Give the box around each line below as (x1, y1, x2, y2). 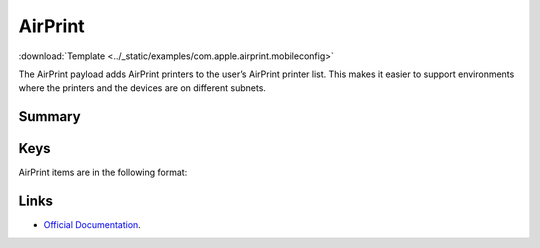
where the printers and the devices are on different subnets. (18, 82, 267, 94)
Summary (18, 108, 81, 125)
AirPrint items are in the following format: (18, 166, 188, 179)
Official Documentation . (43, 219, 142, 231)
